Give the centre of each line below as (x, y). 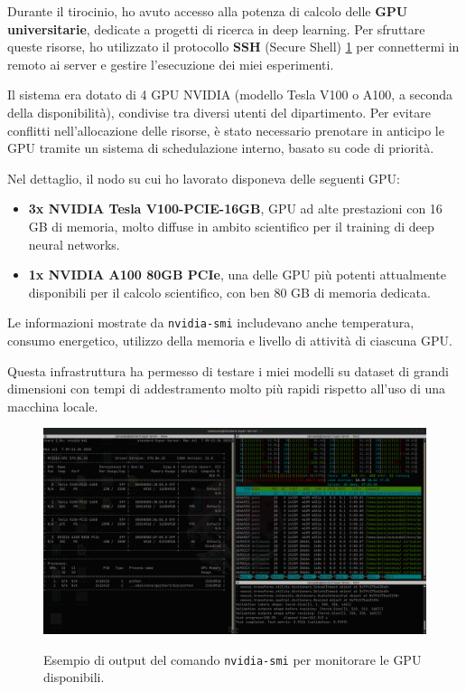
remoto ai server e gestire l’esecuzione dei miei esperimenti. (171, 64)
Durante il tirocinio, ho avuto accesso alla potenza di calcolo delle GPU (208, 11)
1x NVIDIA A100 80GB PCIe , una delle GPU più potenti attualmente (237, 275)
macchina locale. (53, 406)
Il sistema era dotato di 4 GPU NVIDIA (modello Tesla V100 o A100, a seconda (230, 95)
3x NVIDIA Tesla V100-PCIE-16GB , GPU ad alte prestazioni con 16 (235, 209)
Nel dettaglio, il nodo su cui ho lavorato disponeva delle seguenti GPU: (204, 178)
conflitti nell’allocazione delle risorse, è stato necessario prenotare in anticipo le (226, 130)
